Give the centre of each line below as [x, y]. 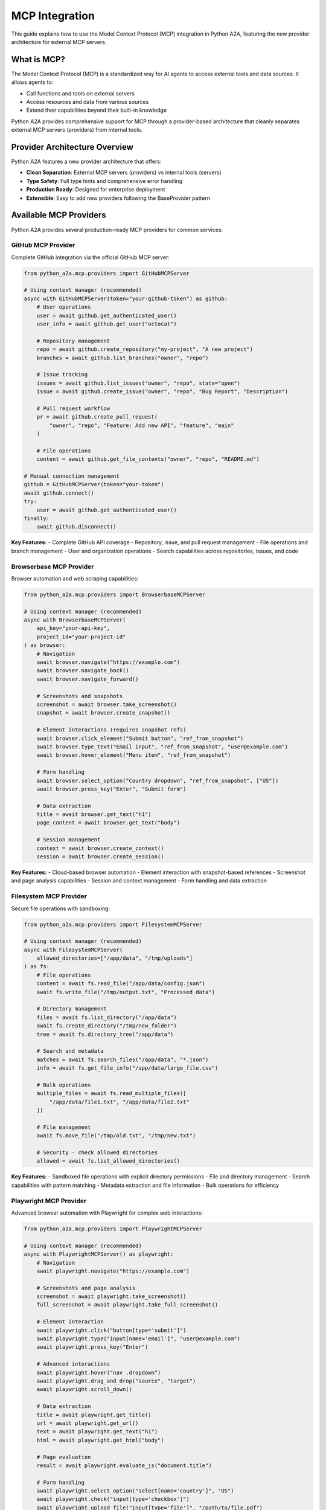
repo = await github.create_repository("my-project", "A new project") [145, 349]
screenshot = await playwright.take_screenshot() [111, 1296]
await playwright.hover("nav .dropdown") [99, 1372]
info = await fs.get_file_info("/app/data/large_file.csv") [127, 1068]
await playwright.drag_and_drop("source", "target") [116, 1381]
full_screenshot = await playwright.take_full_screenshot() [127, 1305]
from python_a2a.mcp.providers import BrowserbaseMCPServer [115, 594]
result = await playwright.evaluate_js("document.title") [124, 1465]
